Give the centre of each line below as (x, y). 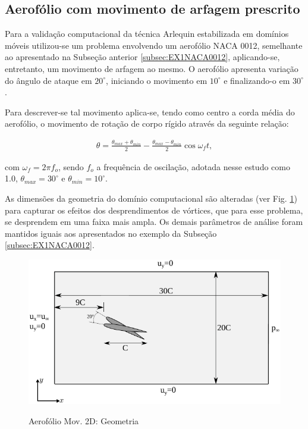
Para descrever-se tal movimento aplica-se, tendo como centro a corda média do (150, 112)
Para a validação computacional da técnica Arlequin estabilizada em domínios (147, 34)
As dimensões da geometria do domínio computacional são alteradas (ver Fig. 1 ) (151, 198)
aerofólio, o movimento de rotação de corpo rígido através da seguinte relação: (147, 123)
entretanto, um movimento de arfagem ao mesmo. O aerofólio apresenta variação (152, 68)
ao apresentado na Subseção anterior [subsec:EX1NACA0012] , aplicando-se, (142, 57)
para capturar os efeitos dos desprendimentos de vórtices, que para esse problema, (154, 210)
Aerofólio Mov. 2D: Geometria (84, 420)
